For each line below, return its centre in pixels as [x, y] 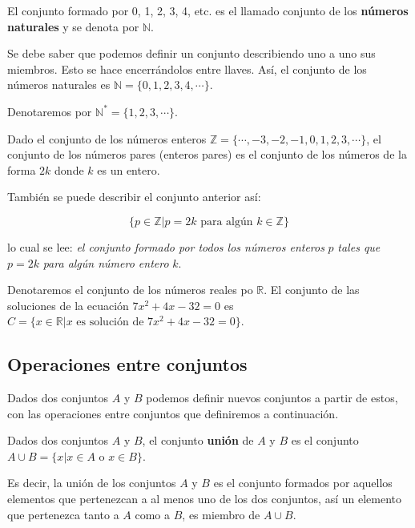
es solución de [110, 322]
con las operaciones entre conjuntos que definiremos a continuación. [173, 413]
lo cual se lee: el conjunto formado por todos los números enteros [166, 246]
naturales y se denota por [73, 26]
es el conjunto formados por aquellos [303, 483]
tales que [359, 246]
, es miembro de [221, 514]
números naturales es [59, 85]
